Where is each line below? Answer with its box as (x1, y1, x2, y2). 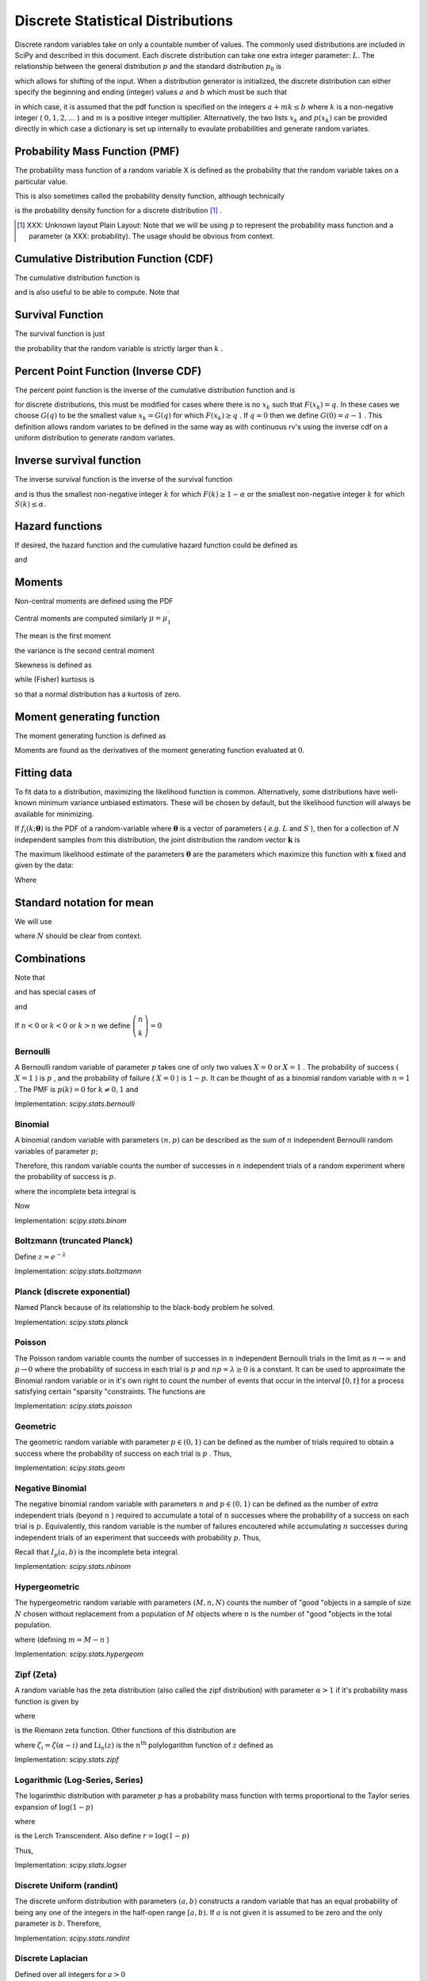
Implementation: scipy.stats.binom (14, 1216, 127, 1225)
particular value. (14, 177, 68, 186)
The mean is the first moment (14, 631, 111, 641)
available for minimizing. (14, 809, 94, 819)
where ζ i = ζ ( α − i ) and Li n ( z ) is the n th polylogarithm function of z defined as (14, 1739, 273, 1751)
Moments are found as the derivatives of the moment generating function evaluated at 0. (14, 746, 305, 755)
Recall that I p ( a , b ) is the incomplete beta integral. (14, 1547, 180, 1559)
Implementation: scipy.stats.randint (14, 1933, 130, 1943)
